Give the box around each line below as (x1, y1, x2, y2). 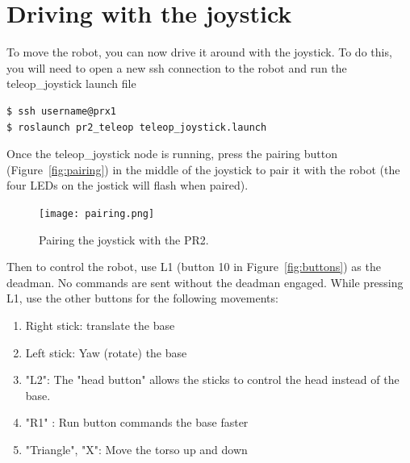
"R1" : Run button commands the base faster (25, 414, 249, 431)
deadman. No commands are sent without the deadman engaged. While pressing (6, 273, 404, 290)
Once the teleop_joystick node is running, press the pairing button (6, 145, 337, 162)
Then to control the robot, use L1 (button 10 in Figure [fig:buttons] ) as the (6, 258, 381, 275)
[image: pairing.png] (39, 207, 155, 219)
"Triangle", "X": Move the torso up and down (25, 440, 248, 457)
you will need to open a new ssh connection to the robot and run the (6, 59, 347, 76)
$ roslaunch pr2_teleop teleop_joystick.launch (6, 121, 267, 133)
